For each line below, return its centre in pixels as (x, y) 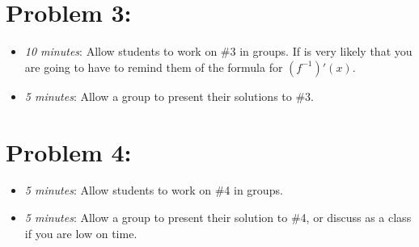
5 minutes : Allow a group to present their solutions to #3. (169, 96)
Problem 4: (69, 151)
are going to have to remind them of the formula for (154, 67)
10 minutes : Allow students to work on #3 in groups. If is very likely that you (218, 51)
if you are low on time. (81, 233)
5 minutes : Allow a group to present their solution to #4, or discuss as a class (218, 218)
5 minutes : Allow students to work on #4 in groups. (154, 190)
